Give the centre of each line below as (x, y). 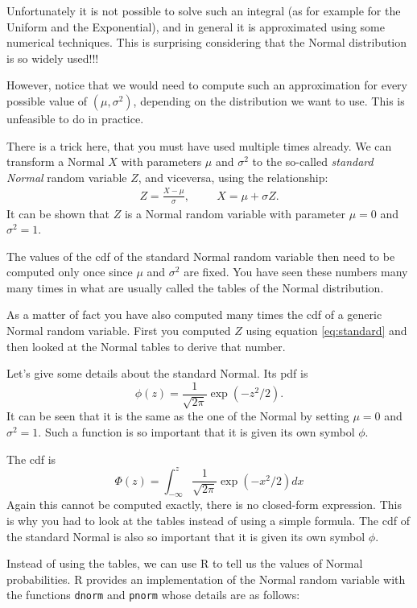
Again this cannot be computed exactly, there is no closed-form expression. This (204, 505)
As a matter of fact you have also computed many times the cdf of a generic (194, 314)
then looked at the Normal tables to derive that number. (146, 346)
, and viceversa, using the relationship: (233, 177)
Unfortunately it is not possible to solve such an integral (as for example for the (204, 10)
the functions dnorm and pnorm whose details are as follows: (153, 595)
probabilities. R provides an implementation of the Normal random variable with (206, 579)
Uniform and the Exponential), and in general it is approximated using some (196, 26)
